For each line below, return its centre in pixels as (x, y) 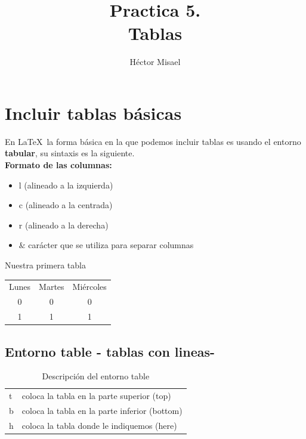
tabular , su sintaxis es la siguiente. (70, 153)
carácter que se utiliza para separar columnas (111, 245)
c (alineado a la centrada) (66, 205)
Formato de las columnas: (58, 165)
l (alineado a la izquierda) (66, 185)
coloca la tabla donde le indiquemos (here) (99, 425)
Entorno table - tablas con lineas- (110, 351)
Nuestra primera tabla (45, 265)
